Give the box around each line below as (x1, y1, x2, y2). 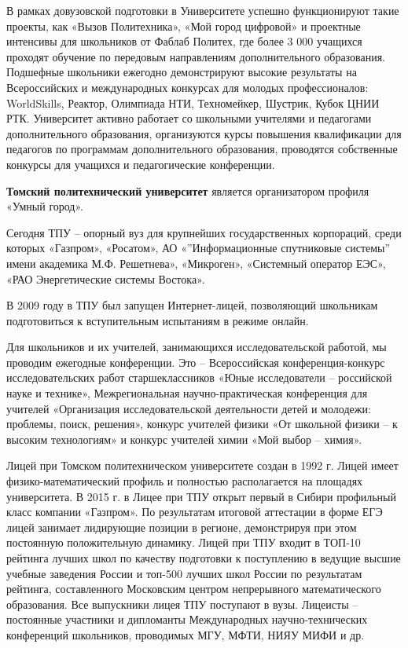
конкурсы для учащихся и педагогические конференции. (6, 156, 275, 172)
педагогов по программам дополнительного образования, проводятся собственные (6, 141, 398, 157)
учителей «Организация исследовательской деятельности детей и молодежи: (6, 400, 371, 416)
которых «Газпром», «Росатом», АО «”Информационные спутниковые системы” (6, 240, 391, 256)
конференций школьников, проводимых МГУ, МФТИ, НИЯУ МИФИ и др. (6, 626, 365, 643)
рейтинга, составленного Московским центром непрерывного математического (6, 580, 381, 597)
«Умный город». (6, 198, 84, 214)
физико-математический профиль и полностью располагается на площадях (6, 473, 363, 489)
